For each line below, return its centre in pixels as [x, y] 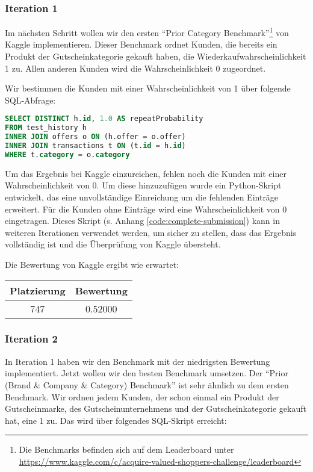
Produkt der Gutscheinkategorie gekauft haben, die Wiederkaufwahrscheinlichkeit [156, 56]
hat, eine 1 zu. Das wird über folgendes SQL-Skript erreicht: [116, 420]
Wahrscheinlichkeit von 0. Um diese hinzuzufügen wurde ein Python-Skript [143, 185]
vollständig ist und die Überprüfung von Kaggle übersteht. [113, 244]
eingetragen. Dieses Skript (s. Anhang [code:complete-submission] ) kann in [142, 221]
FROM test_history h [46, 128]
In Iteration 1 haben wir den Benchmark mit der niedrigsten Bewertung [138, 361]
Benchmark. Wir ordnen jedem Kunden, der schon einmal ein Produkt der [142, 396]
